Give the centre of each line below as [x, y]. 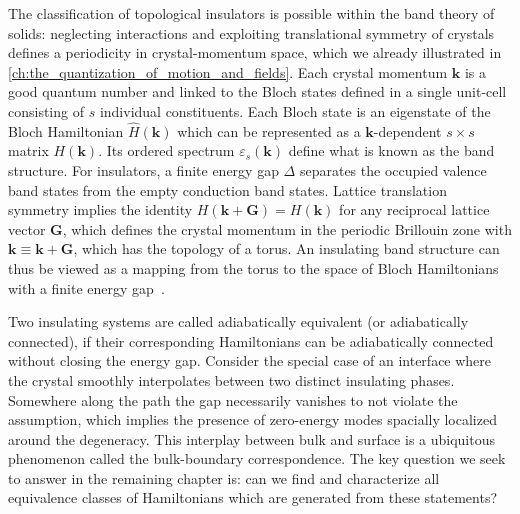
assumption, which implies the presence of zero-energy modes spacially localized [252, 419]
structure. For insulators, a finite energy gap [143, 169]
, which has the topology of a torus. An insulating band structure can [286, 248]
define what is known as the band [391, 150]
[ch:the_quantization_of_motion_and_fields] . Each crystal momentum [228, 71]
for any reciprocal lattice [414, 209]
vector [27, 228]
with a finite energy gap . [86, 287]
